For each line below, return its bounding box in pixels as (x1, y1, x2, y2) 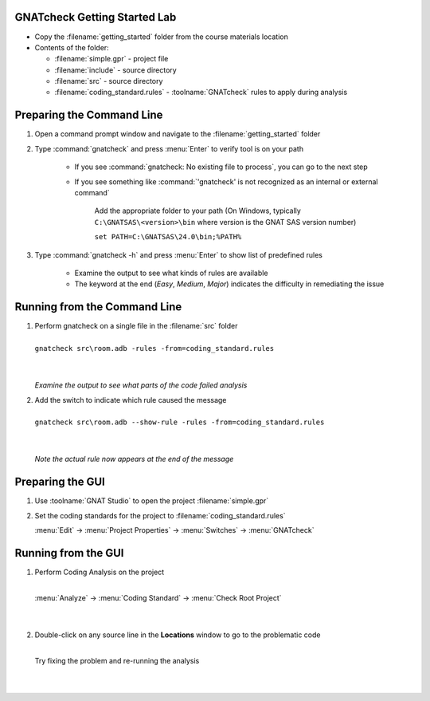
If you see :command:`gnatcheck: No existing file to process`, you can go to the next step (74, 162, 368, 171)
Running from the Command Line (14, 300, 182, 314)
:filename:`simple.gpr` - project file (54, 54, 169, 64)
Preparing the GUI (14, 475, 105, 489)
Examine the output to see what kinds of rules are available (74, 268, 268, 278)
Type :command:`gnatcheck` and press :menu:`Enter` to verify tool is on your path (34, 144, 304, 153)
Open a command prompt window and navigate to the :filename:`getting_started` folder (34, 129, 321, 139)
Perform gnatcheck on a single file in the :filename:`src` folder (34, 321, 238, 331)
